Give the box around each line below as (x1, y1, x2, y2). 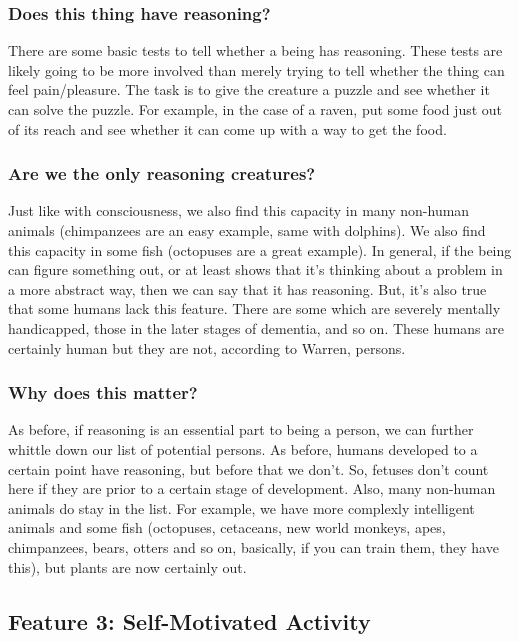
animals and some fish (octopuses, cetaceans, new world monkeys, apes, (8, 517, 446, 538)
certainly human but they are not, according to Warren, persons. (8, 337, 406, 358)
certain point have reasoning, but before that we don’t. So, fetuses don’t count (8, 458, 489, 479)
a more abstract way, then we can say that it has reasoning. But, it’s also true (8, 278, 487, 299)
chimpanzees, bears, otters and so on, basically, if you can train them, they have (8, 536, 499, 557)
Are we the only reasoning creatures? (8, 161, 316, 186)
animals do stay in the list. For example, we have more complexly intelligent (8, 497, 475, 518)
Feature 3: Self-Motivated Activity (8, 605, 371, 636)
